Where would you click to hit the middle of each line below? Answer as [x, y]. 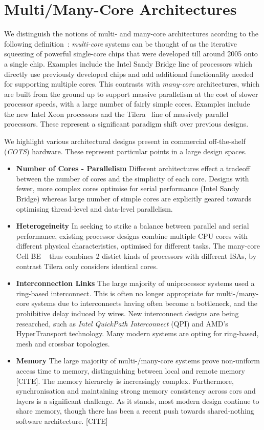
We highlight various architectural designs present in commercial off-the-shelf [125, 141]
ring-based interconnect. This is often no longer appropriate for [115, 293]
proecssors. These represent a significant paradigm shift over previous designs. [126, 124]
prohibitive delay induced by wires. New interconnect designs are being [127, 313]
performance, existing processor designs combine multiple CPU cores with [132, 236]
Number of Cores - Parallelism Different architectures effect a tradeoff [133, 168]
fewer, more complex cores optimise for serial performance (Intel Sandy [128, 188]
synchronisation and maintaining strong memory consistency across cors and [136, 391]
